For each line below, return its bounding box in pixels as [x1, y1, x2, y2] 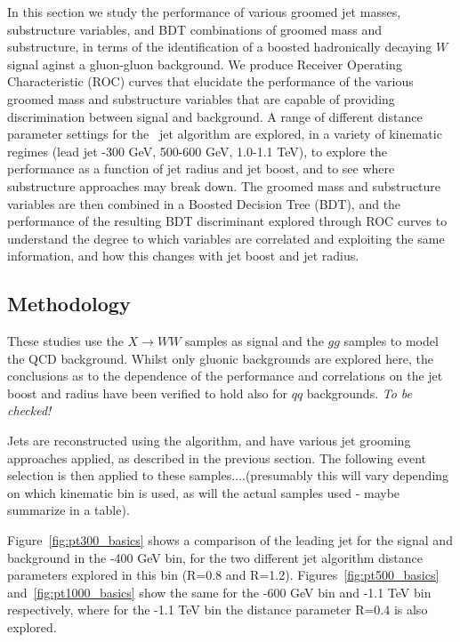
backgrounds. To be [306, 383, 413, 402]
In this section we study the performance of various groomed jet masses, [7, 3, 401, 20]
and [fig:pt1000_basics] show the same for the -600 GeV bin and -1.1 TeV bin [7, 582, 432, 601]
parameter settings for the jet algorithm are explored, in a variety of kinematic [7, 124, 442, 143]
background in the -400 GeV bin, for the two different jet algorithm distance [7, 548, 424, 566]
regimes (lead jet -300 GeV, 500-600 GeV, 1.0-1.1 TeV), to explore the [7, 141, 387, 160]
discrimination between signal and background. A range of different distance [7, 107, 423, 125]
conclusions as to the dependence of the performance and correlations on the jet [7, 366, 443, 385]
